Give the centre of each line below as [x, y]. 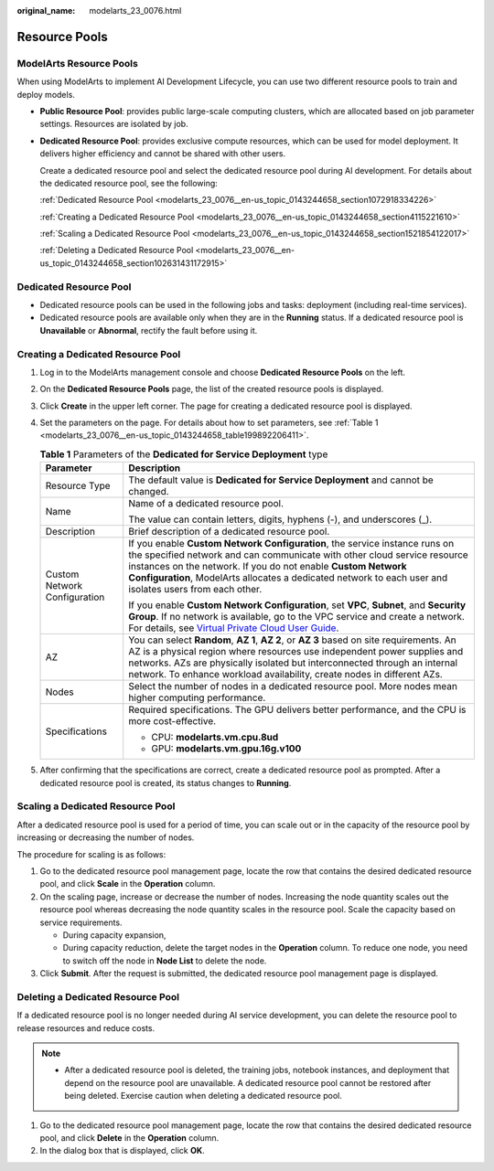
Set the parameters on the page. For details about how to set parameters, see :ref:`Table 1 [209, 423]
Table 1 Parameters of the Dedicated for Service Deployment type [184, 454]
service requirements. [81, 922]
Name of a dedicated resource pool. [206, 504]
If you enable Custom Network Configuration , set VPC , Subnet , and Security [297, 605]
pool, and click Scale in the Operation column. [128, 884]
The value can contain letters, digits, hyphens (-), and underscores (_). [280, 519]
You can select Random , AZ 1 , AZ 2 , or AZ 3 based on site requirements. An [292, 640]
